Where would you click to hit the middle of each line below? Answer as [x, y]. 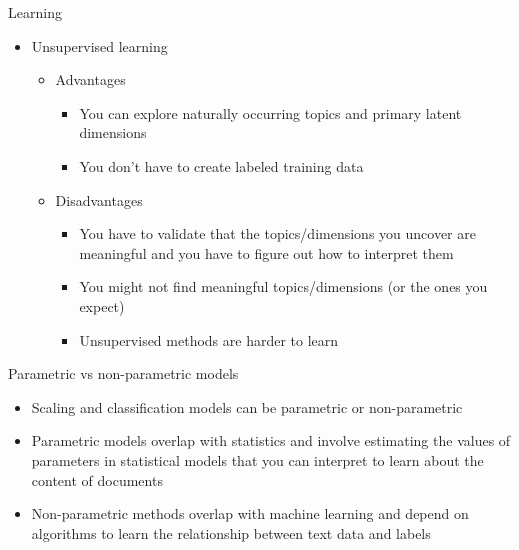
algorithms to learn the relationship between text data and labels [231, 532]
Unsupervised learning [99, 45]
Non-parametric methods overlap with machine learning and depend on [250, 513]
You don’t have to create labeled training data [221, 165]
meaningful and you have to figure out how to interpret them [266, 252]
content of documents [97, 479]
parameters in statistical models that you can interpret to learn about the [257, 459]
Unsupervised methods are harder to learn [209, 339]
